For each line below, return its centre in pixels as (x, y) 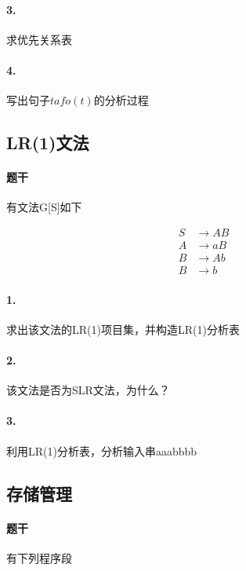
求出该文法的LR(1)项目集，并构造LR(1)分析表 (123, 329)
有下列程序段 (39, 557)
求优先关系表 (39, 39)
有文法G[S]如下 (44, 207)
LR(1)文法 (48, 143)
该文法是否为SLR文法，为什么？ (88, 390)
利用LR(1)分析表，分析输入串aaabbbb (102, 450)
